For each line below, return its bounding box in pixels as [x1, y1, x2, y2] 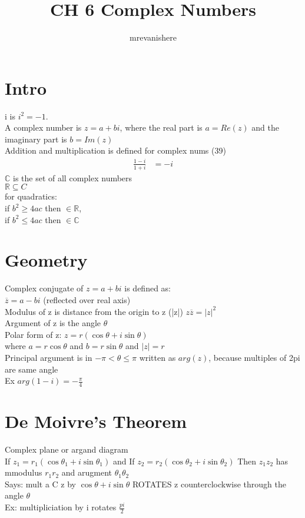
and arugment [61, 466, 112, 479]
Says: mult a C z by [5, 477, 77, 490]
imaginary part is [5, 132, 67, 145]
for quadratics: [5, 190, 57, 202]
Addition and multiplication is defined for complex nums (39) [5, 144, 226, 157]
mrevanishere [130, 31, 177, 44]
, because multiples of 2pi [208, 351, 300, 363]
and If [112, 454, 135, 467]
